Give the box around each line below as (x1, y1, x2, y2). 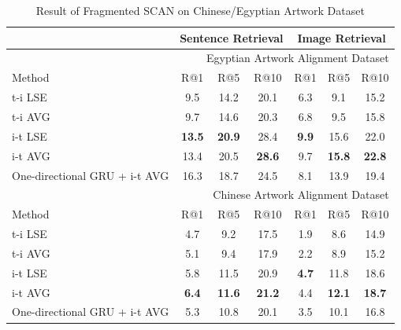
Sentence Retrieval (180, 29, 284, 46)
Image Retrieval (297, 29, 386, 46)
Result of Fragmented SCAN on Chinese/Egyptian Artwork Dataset (35, 2, 365, 18)
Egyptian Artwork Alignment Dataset (206, 49, 389, 66)
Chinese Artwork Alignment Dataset (213, 186, 389, 203)
